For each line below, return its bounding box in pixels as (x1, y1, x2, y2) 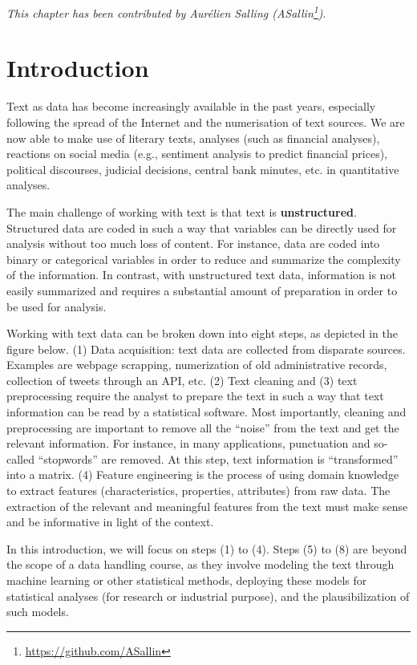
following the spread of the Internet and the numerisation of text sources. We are (6, 113, 405, 130)
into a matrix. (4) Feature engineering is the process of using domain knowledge (6, 466, 399, 483)
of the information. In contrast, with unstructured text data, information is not (6, 266, 396, 283)
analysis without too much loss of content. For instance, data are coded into (6, 235, 380, 252)
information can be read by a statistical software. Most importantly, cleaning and (6, 403, 407, 420)
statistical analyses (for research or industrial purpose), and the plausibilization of (6, 587, 410, 604)
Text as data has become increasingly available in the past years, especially (6, 98, 376, 115)
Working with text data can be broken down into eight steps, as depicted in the (6, 325, 398, 342)
